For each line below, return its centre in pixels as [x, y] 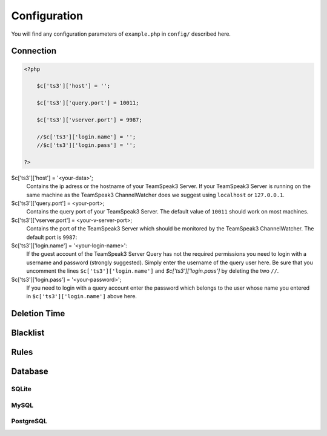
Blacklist [28, 333]
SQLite [21, 389]
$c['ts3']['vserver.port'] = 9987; [89, 120]
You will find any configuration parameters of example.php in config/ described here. [121, 34]
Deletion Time [38, 314]
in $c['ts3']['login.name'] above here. [82, 296]
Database [30, 372]
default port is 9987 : [52, 237]
